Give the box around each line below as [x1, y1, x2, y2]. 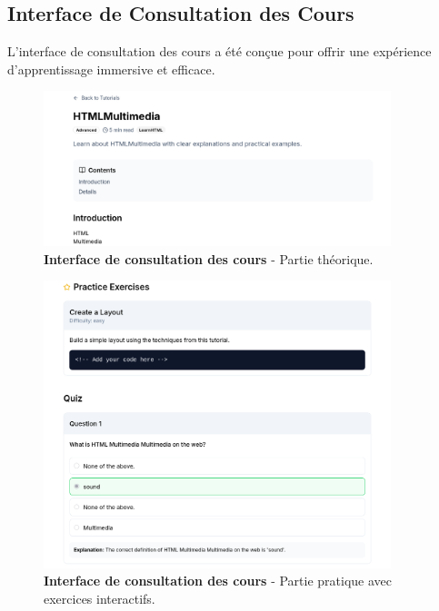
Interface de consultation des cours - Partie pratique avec [44, 571, 393, 590]
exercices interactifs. [44, 588, 155, 607]
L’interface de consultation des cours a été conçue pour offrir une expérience [7, 42, 432, 61]
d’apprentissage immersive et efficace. [7, 59, 215, 78]
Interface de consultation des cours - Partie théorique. [44, 249, 374, 268]
